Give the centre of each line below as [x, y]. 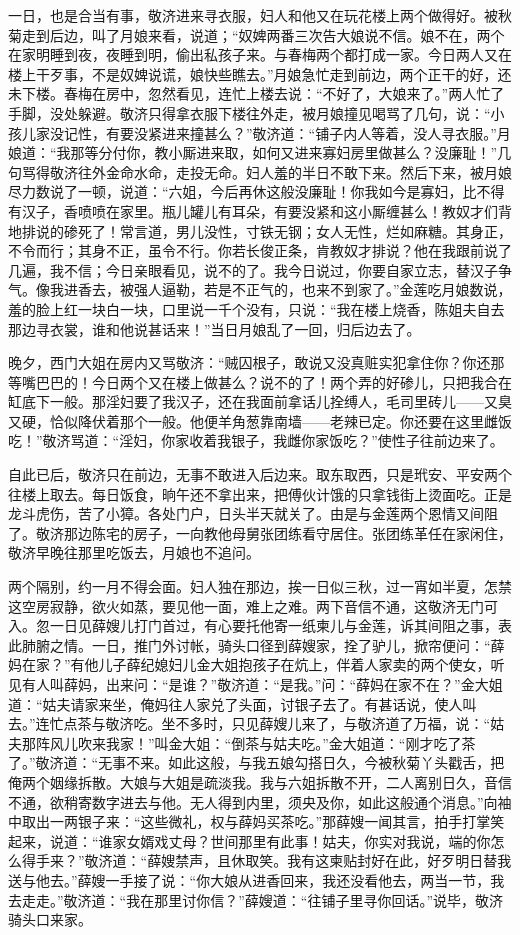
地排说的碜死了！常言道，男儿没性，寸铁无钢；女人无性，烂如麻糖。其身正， [260, 230]
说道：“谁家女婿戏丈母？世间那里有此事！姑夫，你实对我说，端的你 [270, 840]
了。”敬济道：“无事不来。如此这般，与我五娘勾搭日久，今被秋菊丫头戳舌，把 [256, 762]
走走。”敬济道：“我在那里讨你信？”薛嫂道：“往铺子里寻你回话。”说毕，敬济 [262, 899]
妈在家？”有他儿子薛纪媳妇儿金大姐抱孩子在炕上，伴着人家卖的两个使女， [249, 664]
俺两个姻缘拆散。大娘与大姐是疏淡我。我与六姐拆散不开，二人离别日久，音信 [260, 781]
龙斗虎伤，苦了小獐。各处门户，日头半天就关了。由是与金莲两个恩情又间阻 [253, 513]
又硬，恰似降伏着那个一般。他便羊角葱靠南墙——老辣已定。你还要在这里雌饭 [260, 420]
